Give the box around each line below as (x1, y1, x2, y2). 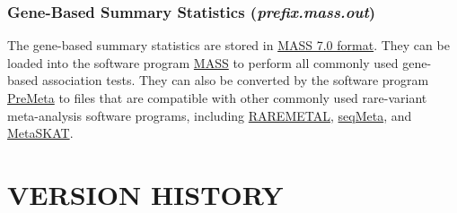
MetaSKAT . (7, 124, 74, 142)
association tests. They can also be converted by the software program (41, 71, 429, 89)
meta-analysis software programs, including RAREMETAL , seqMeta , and (7, 106, 412, 124)
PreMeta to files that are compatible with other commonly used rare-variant (7, 89, 427, 106)
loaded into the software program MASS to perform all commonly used (7, 53, 399, 72)
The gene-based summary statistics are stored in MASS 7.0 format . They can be (7, 36, 450, 55)
